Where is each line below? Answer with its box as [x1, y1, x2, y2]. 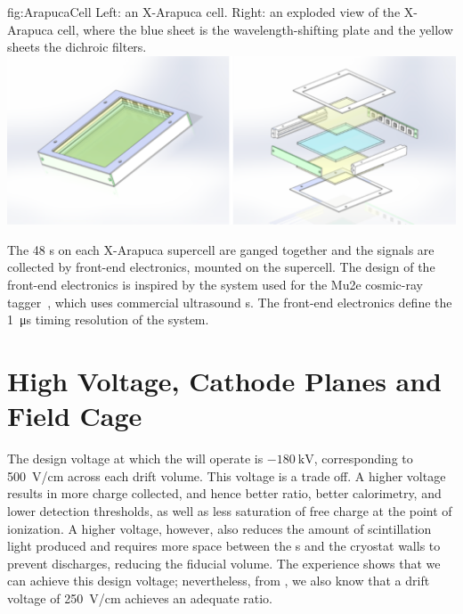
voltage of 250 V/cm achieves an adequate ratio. [7, 588, 272, 607]
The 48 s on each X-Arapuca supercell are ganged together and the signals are [7, 240, 435, 258]
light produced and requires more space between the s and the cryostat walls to [7, 536, 441, 555]
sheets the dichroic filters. [7, 37, 147, 56]
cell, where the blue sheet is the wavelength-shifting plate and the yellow [57, 20, 453, 38]
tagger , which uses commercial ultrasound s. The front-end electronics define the [7, 292, 452, 311]
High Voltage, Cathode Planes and [7, 363, 443, 399]
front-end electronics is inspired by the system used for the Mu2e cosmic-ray [7, 275, 423, 294]
